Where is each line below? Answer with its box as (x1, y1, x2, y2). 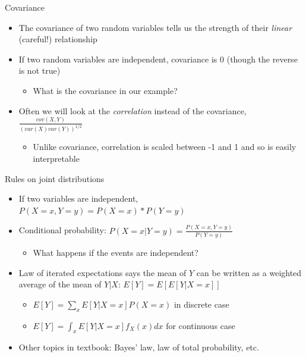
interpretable (33, 152, 80, 164)
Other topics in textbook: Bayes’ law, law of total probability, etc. (18, 341, 259, 353)
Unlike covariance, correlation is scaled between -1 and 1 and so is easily (33, 140, 296, 153)
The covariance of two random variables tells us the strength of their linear (18, 21, 292, 33)
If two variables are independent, (18, 192, 138, 205)
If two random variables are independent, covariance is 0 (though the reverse (18, 52, 298, 65)
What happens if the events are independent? (33, 246, 198, 258)
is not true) (18, 64, 61, 77)
